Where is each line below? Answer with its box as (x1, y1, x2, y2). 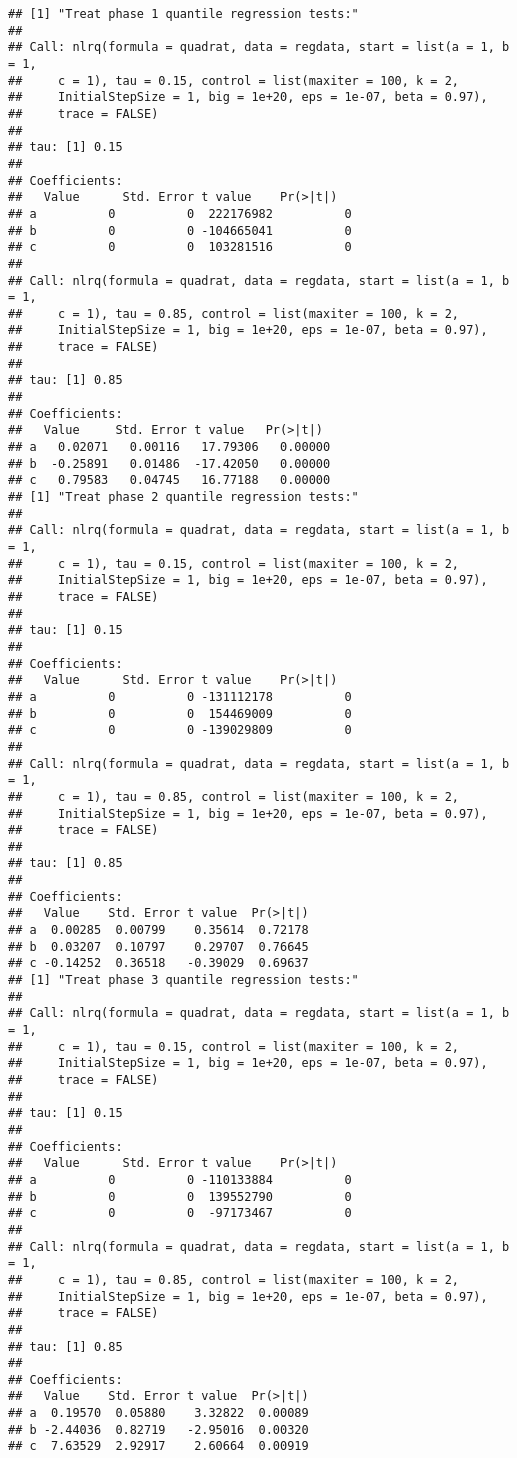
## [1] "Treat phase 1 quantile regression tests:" (8, 7, 359, 21)
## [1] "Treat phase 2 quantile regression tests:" (8, 490, 359, 505)
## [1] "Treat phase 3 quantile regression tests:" (8, 973, 359, 988)
